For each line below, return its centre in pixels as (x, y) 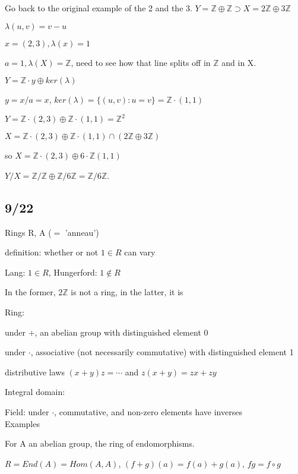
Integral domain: (35, 392)
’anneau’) (82, 232)
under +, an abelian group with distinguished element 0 (107, 332)
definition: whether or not (52, 252)
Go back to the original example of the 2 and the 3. (99, 8)
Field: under (27, 412)
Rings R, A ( (28, 232)
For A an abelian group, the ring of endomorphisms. (100, 443)
